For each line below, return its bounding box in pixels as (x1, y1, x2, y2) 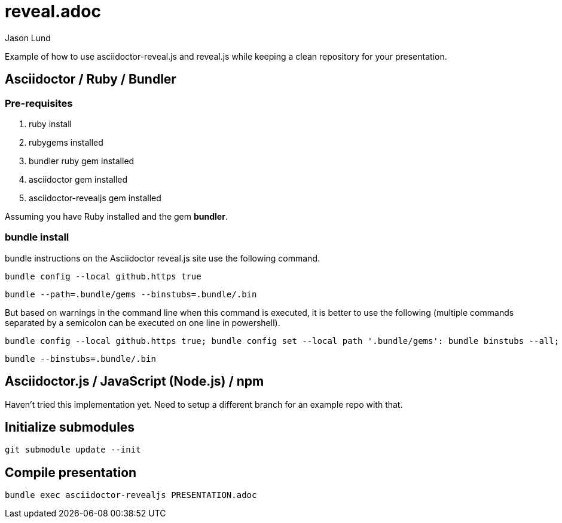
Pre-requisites (5, 97, 73, 109)
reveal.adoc (5, 1, 101, 21)
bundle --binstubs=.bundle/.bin (5, 353, 156, 364)
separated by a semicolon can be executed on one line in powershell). (5, 317, 280, 328)
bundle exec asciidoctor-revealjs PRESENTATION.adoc (5, 490, 257, 500)
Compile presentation (5, 464, 137, 480)
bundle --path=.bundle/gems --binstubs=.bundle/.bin (5, 289, 257, 299)
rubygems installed (29, 137, 103, 147)
